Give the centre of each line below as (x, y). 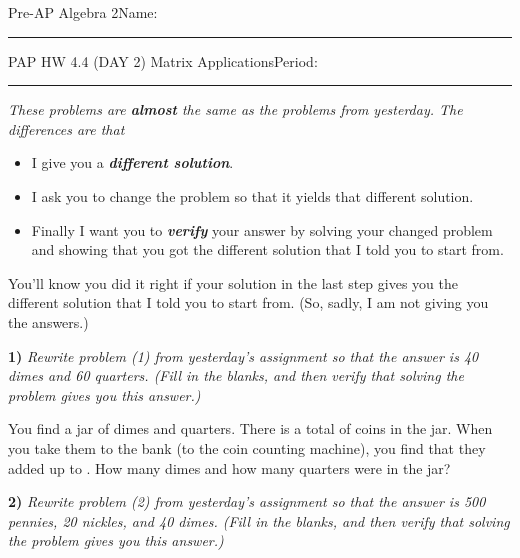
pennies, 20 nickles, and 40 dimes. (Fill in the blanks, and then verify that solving (259, 520)
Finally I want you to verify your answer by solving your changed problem (262, 229)
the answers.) (48, 321)
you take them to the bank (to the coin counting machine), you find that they (247, 447)
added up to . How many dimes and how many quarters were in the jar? (229, 467)
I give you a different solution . (132, 162)
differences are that (66, 128)
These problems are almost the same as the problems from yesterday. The (235, 109)
